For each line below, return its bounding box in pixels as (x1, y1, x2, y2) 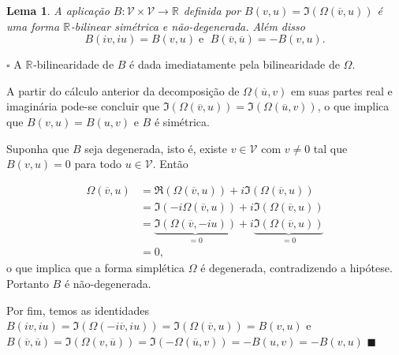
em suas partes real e (291, 82, 393, 99)
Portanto (6, 275, 49, 291)
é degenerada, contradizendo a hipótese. (200, 260, 393, 276)
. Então (152, 155, 188, 172)
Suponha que (6, 140, 69, 156)
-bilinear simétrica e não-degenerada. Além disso (70, 17, 305, 34)
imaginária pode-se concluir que (6, 98, 160, 114)
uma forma (6, 17, 60, 34)
